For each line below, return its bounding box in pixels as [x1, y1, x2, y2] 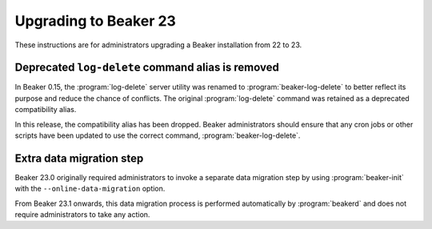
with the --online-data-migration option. [14, 184, 166, 194]
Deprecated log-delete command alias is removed [14, 61, 279, 74]
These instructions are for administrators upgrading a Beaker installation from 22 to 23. [14, 40, 302, 50]
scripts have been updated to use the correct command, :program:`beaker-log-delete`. [14, 131, 301, 140]
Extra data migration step [14, 151, 144, 165]
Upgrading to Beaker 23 [14, 12, 176, 30]
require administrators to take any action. [14, 210, 150, 219]
